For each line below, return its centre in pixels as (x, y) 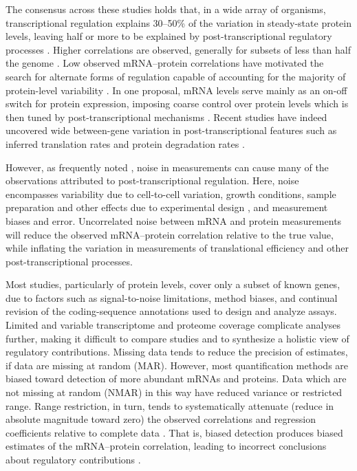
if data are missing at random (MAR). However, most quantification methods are (177, 365)
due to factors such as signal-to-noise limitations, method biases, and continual (172, 297)
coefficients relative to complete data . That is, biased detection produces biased (174, 432)
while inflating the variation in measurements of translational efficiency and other (177, 248)
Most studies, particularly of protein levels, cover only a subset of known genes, (173, 284)
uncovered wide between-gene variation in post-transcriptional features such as (171, 130)
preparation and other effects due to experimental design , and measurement (167, 207)
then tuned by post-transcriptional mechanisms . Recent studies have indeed (166, 117)
